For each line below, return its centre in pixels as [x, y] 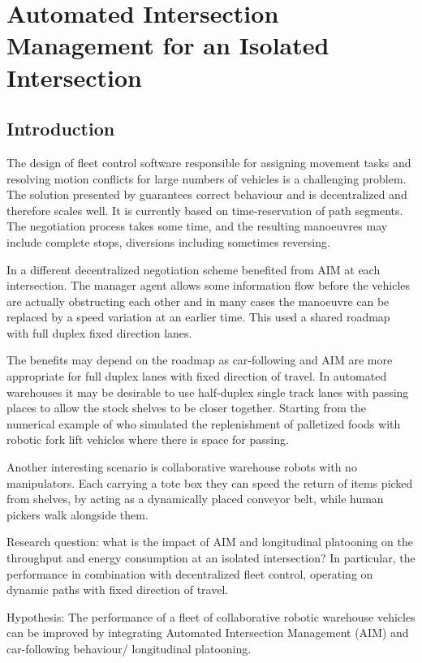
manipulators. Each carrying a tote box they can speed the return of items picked [210, 482]
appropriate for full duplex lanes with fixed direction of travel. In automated [197, 376]
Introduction [61, 129]
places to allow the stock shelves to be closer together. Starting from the [187, 408]
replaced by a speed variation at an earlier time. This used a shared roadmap [198, 317]
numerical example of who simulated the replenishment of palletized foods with [204, 423]
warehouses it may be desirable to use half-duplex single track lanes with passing [208, 392]
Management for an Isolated [168, 45]
